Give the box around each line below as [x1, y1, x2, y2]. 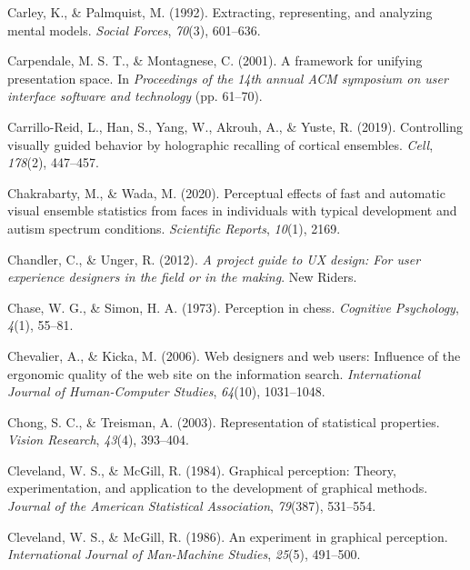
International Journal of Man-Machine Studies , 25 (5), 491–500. [7, 545, 361, 564]
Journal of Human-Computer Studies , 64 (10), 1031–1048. [7, 382, 325, 401]
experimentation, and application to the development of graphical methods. [7, 478, 428, 497]
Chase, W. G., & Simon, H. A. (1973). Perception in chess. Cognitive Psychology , [7, 297, 459, 316]
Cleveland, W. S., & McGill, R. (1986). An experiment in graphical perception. [7, 526, 448, 545]
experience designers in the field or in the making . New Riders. [7, 267, 357, 286]
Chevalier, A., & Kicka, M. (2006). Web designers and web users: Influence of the [7, 345, 461, 365]
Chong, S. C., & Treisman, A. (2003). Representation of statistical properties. [7, 412, 440, 431]
